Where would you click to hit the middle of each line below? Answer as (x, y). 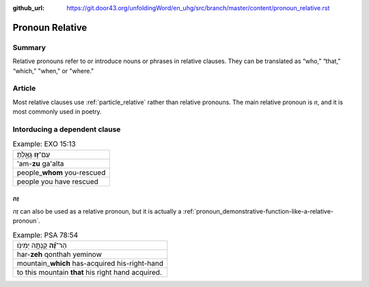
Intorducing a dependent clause (67, 129)
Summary (29, 47)
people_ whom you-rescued (61, 173)
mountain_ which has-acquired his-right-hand (90, 263)
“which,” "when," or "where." (53, 71)
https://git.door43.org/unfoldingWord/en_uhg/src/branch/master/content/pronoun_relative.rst (198, 8)
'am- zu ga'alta (40, 163)
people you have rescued (58, 182)
